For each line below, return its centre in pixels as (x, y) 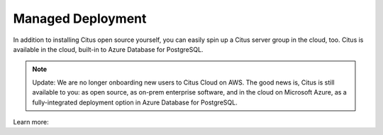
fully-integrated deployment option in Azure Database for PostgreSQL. (135, 102)
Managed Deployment (80, 18)
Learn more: (31, 121)
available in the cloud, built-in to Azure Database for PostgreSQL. (108, 49)
